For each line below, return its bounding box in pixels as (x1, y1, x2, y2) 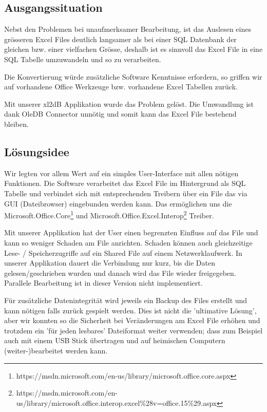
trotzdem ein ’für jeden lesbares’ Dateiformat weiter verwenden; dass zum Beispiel (4, 325, 263, 335)
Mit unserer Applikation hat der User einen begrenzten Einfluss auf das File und (4, 227, 258, 238)
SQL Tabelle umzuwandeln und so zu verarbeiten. (4, 53, 161, 64)
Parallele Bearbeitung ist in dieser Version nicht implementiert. (4, 277, 203, 288)
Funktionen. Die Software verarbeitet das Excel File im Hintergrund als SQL (4, 178, 246, 189)
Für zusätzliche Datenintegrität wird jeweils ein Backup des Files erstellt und (4, 294, 247, 305)
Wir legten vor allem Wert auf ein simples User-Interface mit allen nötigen (4, 167, 239, 178)
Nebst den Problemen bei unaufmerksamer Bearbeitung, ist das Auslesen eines (4, 24, 251, 34)
